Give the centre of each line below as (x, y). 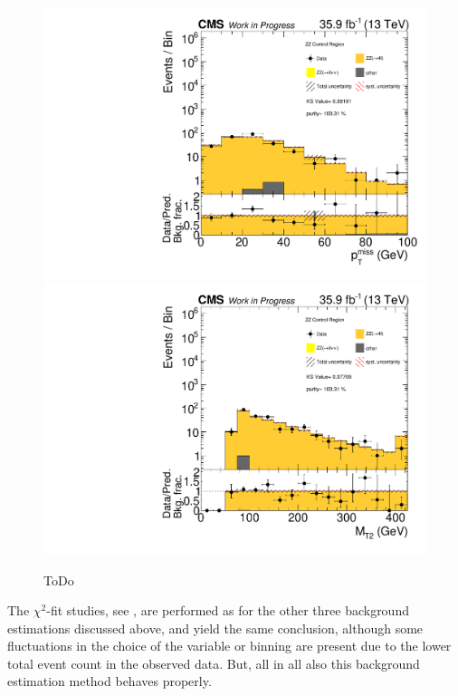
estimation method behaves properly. (110, 681)
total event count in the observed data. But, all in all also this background (214, 663)
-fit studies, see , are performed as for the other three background (228, 610)
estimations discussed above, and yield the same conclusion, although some (215, 628)
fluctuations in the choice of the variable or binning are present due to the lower (229, 646)
